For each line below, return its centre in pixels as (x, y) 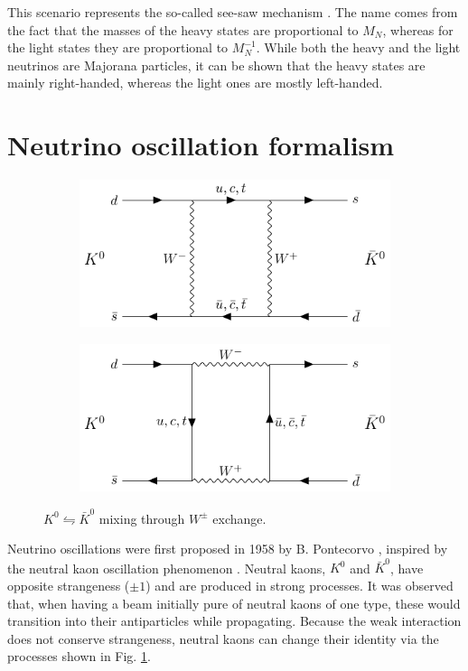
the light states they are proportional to (118, 47)
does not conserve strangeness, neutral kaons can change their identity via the (223, 638)
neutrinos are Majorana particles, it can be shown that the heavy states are (216, 65)
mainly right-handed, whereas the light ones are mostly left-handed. (195, 83)
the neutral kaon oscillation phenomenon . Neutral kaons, (167, 568)
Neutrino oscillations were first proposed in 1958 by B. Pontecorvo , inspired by (228, 549)
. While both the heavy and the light (358, 47)
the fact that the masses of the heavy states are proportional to (183, 29)
